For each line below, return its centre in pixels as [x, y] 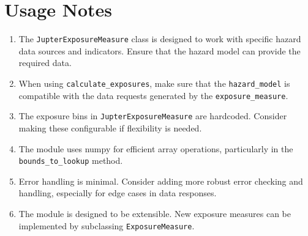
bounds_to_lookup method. [71, 160]
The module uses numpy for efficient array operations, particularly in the [156, 148]
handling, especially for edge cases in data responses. [118, 193]
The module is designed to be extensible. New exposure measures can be [155, 213]
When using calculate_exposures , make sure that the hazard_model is [154, 83]
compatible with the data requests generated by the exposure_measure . [153, 95]
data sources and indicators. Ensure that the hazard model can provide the [160, 50]
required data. [45, 63]
